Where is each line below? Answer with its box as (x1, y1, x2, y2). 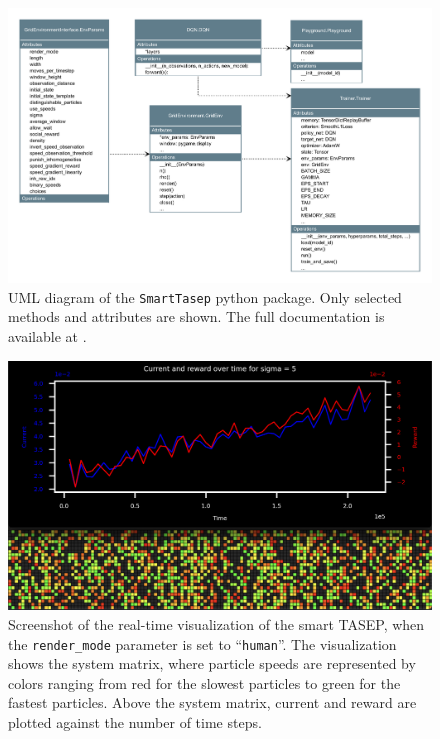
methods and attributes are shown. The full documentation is (8, 306, 385, 327)
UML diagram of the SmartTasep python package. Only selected (8, 286, 402, 307)
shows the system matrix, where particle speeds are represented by (8, 653, 416, 674)
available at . (8, 326, 87, 347)
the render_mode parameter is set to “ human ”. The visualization (8, 633, 397, 654)
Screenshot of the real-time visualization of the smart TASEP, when (8, 613, 425, 634)
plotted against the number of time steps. (8, 711, 262, 732)
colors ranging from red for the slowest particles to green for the (8, 672, 401, 693)
